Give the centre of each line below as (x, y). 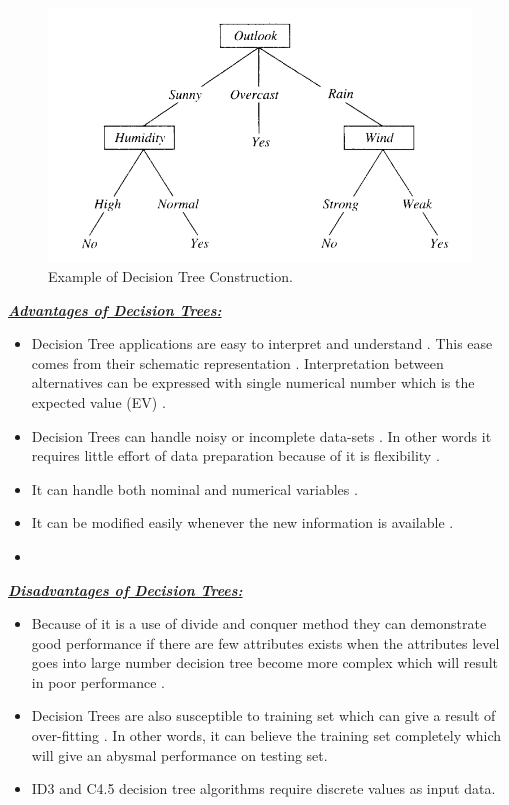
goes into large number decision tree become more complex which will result (265, 662)
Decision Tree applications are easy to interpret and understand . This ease (262, 343)
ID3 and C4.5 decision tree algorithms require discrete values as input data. (263, 788)
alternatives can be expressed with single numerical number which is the (253, 382)
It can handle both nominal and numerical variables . (194, 488)
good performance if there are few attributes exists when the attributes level (265, 642)
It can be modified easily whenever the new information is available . (242, 522)
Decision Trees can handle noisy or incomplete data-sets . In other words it (261, 435)
